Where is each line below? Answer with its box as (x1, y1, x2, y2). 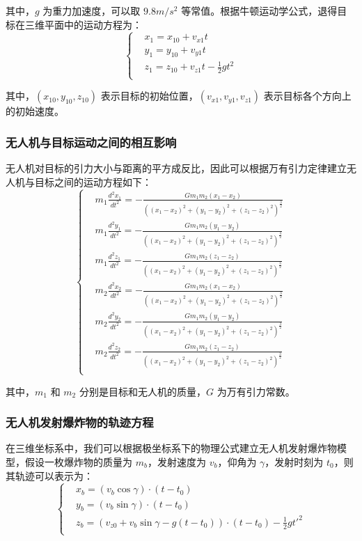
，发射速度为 (147, 455, 206, 469)
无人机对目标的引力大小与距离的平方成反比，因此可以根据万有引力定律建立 (6, 161, 347, 175)
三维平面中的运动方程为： (24, 17, 142, 31)
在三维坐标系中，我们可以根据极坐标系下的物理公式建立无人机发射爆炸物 (6, 441, 337, 455)
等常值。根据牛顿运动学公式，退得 (181, 3, 338, 17)
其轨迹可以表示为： (6, 468, 93, 483)
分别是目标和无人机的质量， (79, 384, 206, 398)
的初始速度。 (6, 104, 64, 118)
